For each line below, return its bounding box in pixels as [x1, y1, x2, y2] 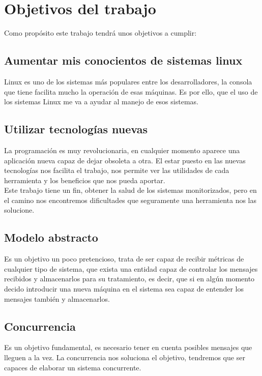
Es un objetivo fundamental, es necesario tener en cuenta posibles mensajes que [4, 342, 252, 353]
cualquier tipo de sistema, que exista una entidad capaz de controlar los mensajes [4, 263, 258, 274]
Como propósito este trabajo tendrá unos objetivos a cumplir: [4, 27, 197, 38]
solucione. [4, 205, 35, 215]
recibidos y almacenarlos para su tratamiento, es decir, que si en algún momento [4, 273, 255, 284]
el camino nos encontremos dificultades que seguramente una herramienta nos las [4, 194, 257, 205]
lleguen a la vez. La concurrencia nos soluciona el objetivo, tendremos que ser [4, 352, 245, 363]
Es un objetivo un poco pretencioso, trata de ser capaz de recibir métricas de [4, 253, 244, 264]
